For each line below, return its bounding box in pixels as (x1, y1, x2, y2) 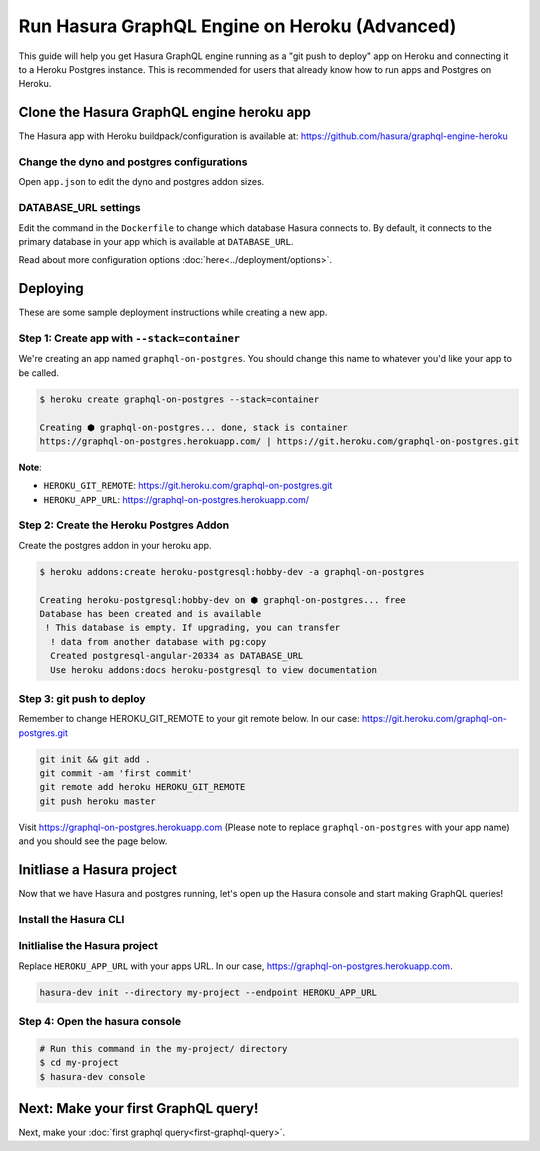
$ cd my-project (39, 1057, 120, 1069)
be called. (18, 366, 60, 379)
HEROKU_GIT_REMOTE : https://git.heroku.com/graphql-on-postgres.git (43, 480, 333, 492)
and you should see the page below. (18, 835, 168, 847)
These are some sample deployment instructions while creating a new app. (18, 306, 328, 319)
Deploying (18, 280, 84, 297)
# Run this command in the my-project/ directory (39, 1043, 288, 1054)
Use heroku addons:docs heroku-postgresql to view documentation (50, 664, 378, 675)
